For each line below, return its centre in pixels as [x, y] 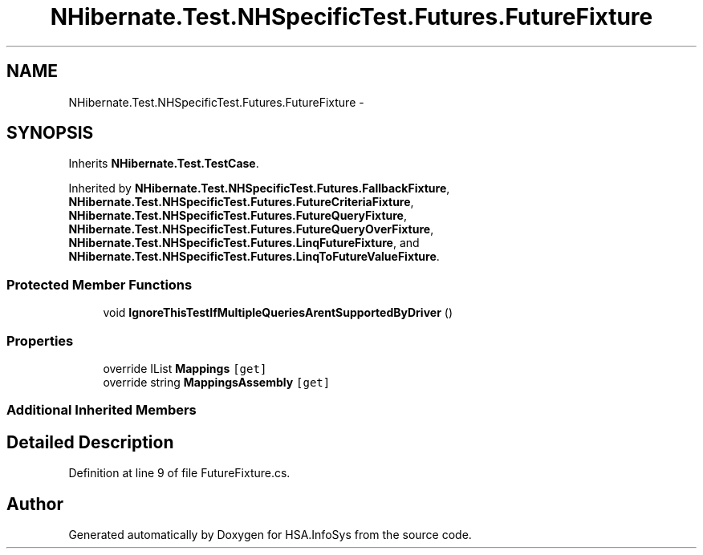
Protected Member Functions [100, 284]
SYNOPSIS [50, 133]
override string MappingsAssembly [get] [217, 382]
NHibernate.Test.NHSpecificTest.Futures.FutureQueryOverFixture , [251, 229]
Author [35, 504]
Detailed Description [90, 442]
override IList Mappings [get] [185, 368]
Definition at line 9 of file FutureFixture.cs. [179, 473]
